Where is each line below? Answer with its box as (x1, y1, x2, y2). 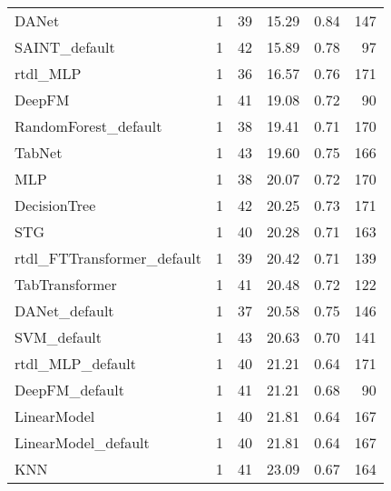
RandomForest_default (15, 115, 162, 136)
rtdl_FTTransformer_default (15, 247, 201, 268)
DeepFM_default (15, 379, 124, 400)
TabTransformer (15, 274, 117, 295)
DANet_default (15, 300, 114, 321)
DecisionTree (15, 195, 96, 215)
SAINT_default (15, 36, 115, 57)
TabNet (15, 142, 63, 163)
